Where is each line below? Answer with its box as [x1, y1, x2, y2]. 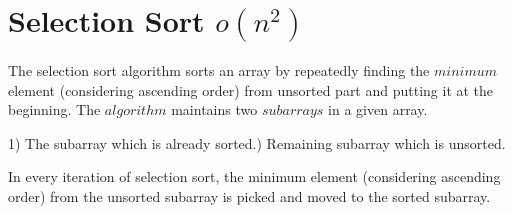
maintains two [171, 99, 258, 120]
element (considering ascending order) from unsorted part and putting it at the [8, 79, 494, 100]
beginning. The [8, 99, 101, 120]
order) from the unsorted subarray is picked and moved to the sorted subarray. [8, 185, 491, 206]
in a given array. [328, 99, 428, 120]
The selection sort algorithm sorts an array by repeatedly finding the [8, 59, 430, 80]
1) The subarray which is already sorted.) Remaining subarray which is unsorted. [8, 132, 506, 153]
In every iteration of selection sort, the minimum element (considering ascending [8, 166, 501, 187]
